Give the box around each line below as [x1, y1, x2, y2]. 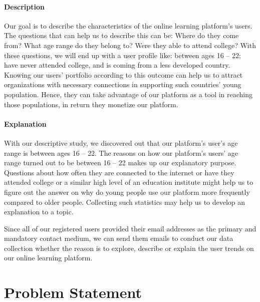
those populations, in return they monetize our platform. [4, 99, 178, 109]
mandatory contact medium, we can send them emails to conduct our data [4, 233, 233, 243]
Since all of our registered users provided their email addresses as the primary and [4, 223, 256, 233]
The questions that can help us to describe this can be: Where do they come [4, 30, 239, 41]
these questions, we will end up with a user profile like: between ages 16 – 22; [4, 50, 241, 60]
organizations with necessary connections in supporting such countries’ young [4, 79, 241, 90]
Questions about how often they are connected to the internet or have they [4, 167, 234, 177]
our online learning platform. [4, 252, 93, 263]
